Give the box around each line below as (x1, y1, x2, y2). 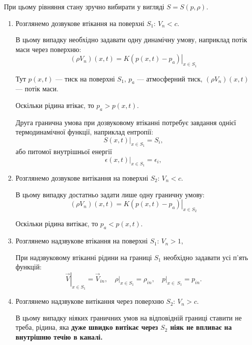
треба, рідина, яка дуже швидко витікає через (15, 322, 158, 332)
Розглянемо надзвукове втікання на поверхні (15, 236, 148, 246)
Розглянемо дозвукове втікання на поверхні (15, 18, 144, 28)
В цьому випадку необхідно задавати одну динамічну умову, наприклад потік (15, 34, 248, 45)
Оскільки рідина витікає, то (15, 218, 98, 229)
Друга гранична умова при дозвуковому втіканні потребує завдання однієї (15, 117, 236, 127)
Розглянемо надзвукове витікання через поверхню (15, 296, 164, 306)
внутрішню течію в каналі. (15, 331, 103, 342)
